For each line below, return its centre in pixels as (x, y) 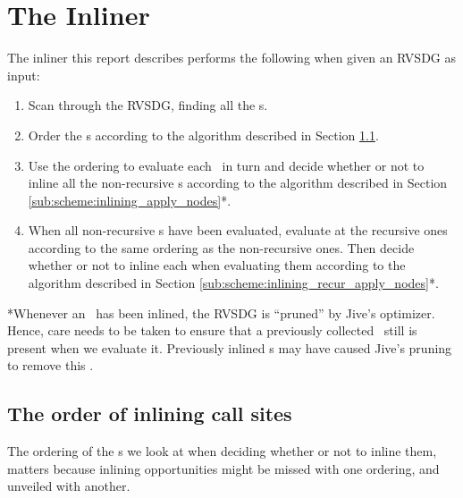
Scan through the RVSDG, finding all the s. (148, 105)
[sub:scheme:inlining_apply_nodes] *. (130, 200)
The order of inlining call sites (150, 414)
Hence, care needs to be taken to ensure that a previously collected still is (212, 330)
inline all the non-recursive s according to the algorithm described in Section (238, 183)
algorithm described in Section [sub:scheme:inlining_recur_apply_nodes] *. (233, 283)
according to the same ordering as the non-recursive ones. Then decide (221, 247)
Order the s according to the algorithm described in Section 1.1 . (203, 135)
